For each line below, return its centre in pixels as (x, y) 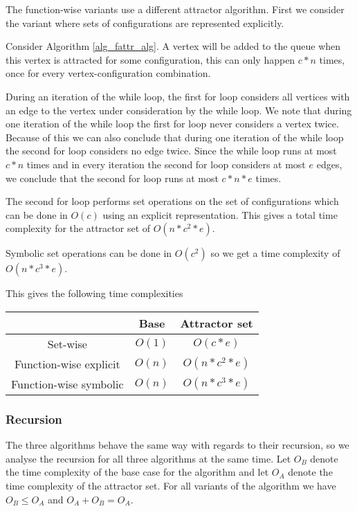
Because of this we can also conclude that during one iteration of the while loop (175, 137)
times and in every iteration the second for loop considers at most (166, 164)
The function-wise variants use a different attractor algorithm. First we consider (175, 9)
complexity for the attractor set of (78, 228)
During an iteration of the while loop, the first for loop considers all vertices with (178, 96)
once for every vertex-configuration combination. (108, 73)
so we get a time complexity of (275, 253)
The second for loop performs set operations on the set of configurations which (172, 201)
